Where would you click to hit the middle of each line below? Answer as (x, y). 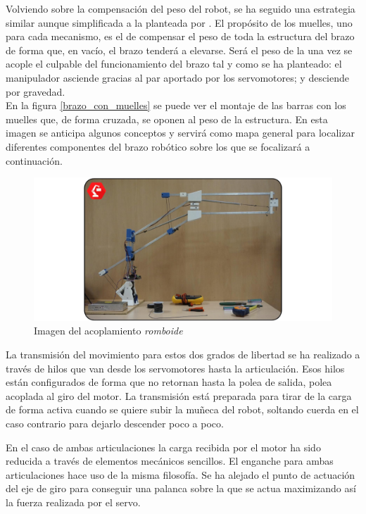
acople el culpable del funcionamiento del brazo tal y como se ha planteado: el (174, 64)
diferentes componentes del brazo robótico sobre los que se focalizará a (158, 146)
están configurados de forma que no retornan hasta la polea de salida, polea (169, 382)
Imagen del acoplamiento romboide (108, 331)
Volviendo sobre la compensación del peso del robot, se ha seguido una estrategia (181, 8)
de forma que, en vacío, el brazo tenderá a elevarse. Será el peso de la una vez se (179, 50)
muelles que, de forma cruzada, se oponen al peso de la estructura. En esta (167, 119)
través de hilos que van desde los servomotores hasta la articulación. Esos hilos (175, 368)
